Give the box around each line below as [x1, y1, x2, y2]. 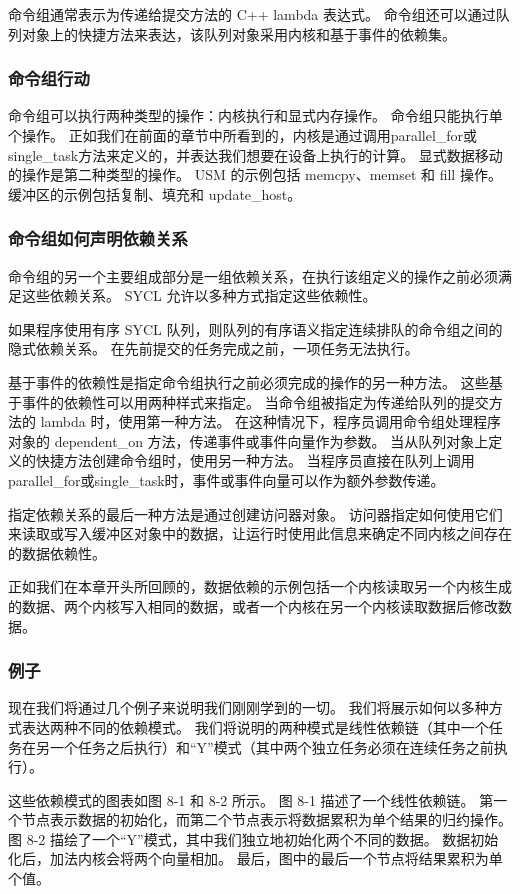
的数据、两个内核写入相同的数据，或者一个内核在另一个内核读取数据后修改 [8, 595, 498, 616]
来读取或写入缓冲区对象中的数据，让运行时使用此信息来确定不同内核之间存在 [8, 523, 512, 544]
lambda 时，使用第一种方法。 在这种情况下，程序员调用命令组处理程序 [40, 411, 502, 432]
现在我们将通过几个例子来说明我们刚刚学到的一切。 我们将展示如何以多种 [8, 697, 489, 718]
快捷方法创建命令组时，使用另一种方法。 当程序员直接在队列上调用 [35, 450, 475, 471]
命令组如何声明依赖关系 [8, 226, 188, 251]
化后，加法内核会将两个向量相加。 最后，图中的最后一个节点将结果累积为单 [8, 848, 503, 869]
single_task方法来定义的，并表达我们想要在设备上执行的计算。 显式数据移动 [8, 144, 503, 165]
